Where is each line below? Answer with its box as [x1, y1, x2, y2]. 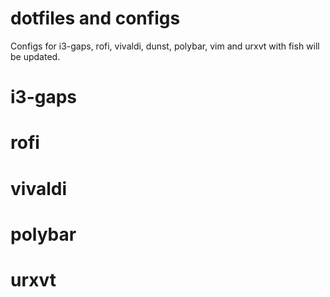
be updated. [10, 50, 61, 62]
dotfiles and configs [10, 7, 181, 30]
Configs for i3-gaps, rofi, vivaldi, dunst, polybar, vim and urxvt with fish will [10, 40, 320, 52]
